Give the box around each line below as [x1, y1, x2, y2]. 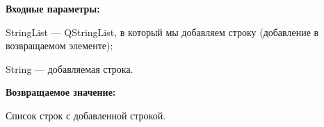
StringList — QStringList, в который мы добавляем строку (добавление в [6, 24, 319, 39]
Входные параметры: [6, 1, 100, 15]
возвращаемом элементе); [6, 38, 113, 53]
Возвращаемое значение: [6, 85, 116, 99]
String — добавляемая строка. [6, 61, 133, 76]
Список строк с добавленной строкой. [6, 108, 166, 122]
